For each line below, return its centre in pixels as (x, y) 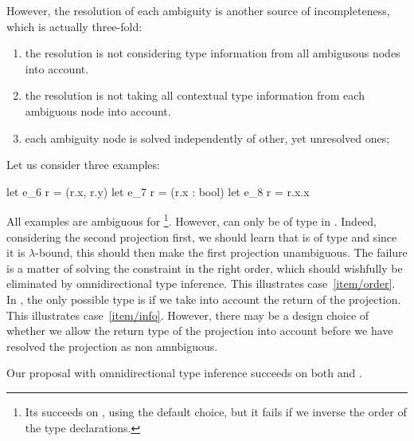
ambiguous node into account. (98, 110)
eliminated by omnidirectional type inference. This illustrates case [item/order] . (201, 283)
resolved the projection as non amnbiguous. (112, 346)
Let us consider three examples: (83, 165)
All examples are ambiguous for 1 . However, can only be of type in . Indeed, (191, 220)
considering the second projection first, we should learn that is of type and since (202, 236)
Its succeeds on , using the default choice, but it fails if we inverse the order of (216, 411)
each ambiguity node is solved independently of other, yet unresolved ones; (207, 138)
